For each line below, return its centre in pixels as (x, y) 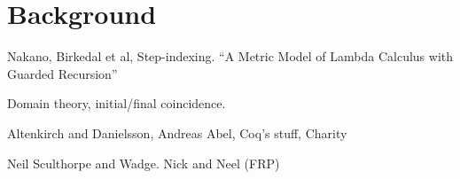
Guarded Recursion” (62, 73)
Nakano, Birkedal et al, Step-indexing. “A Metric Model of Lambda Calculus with (230, 56)
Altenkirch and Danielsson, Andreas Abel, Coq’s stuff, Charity (177, 132)
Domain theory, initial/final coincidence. (117, 103)
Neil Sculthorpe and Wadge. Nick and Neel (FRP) (144, 163)
